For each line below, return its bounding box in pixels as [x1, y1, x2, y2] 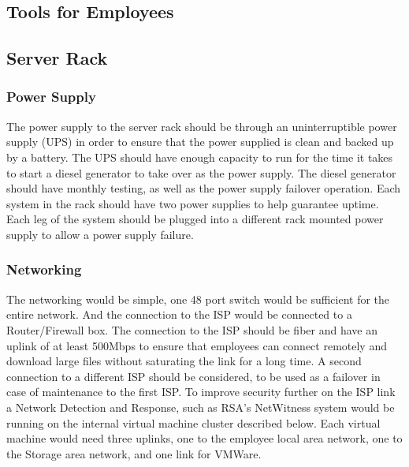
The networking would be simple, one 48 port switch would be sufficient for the [6, 290, 390, 307]
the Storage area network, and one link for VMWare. [6, 445, 262, 461]
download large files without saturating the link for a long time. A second [6, 353, 362, 369]
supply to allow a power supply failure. [6, 226, 194, 242]
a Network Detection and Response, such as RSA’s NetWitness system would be [6, 398, 395, 415]
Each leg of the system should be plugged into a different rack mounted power [6, 211, 384, 227]
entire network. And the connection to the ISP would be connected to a [6, 306, 352, 323]
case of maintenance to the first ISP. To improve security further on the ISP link [6, 383, 396, 400]
